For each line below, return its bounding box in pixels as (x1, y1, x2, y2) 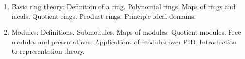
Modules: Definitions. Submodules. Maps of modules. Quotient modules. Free (11, 27, 241, 37)
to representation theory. (11, 46, 85, 56)
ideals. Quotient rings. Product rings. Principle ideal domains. (11, 11, 196, 21)
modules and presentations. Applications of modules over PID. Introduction (11, 36, 237, 46)
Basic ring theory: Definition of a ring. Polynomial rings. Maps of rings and (11, 1, 236, 11)
